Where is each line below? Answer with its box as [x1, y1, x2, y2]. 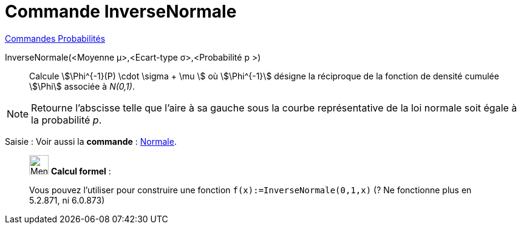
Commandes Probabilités [5, 33, 106, 44]
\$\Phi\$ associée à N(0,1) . [29, 81, 135, 91]
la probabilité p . [31, 113, 102, 126]
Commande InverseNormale [5, 1, 237, 22]
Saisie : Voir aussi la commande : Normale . [5, 136, 177, 147]
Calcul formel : [50, 165, 111, 176]
